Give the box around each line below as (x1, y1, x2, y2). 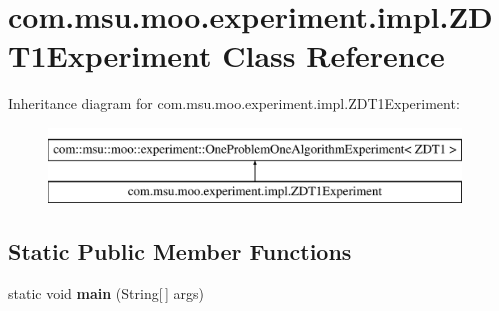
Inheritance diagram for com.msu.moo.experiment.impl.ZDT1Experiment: (8, 93, 460, 114)
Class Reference (222, 35, 445, 76)
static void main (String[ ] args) (8, 283, 204, 304)
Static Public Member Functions (8, 236, 352, 267)
